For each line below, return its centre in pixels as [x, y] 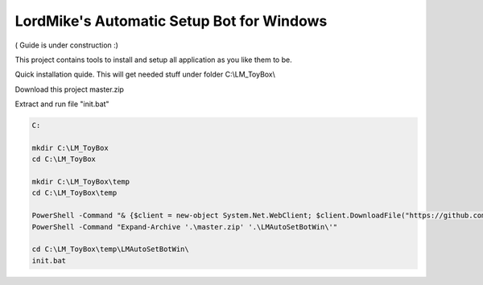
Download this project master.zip [70, 89]
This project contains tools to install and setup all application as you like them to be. [154, 60]
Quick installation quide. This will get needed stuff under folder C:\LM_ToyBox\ [145, 74]
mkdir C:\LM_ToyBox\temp [81, 182]
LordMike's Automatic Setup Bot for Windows [171, 21]
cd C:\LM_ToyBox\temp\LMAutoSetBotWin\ [110, 249]
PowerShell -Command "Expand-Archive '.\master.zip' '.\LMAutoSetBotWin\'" [185, 227]
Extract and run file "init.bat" [62, 104]
